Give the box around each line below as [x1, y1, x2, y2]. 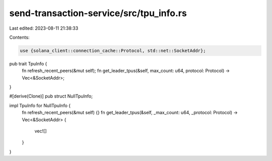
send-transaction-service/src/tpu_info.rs [9, 8, 187, 19]
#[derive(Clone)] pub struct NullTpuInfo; [9, 93, 93, 99]
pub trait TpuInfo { [9, 60, 47, 66]
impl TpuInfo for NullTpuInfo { [9, 102, 71, 108]
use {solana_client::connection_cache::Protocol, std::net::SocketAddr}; [20, 48, 206, 53]
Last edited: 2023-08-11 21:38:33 [9, 25, 79, 31]
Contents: [9, 34, 30, 40]
